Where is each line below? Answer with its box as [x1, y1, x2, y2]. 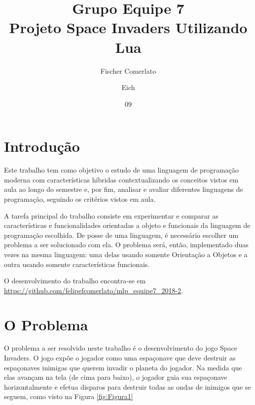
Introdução [4, 136, 80, 156]
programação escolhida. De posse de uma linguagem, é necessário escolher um [4, 229, 239, 240]
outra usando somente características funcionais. [4, 259, 150, 269]
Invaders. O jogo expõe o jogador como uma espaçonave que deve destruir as [4, 353, 236, 363]
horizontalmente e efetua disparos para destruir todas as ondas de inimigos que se [4, 381, 251, 392]
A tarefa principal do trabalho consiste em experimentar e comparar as [4, 210, 219, 221]
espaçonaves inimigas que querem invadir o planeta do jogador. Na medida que [4, 362, 242, 372]
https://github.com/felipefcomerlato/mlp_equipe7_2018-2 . [4, 285, 183, 295]
